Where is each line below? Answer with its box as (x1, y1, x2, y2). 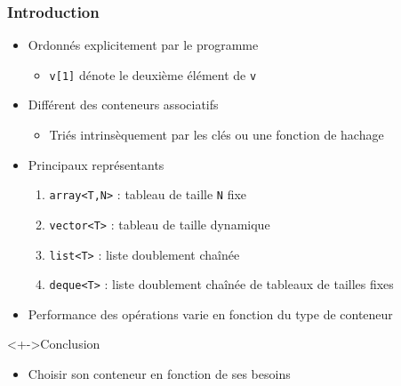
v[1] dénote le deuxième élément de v (49, 65, 257, 84)
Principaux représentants (28, 155, 164, 173)
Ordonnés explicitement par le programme (28, 36, 259, 54)
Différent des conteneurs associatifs (28, 95, 219, 114)
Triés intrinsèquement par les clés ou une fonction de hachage (49, 125, 384, 144)
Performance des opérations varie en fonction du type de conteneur (28, 304, 393, 323)
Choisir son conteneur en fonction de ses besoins (28, 365, 291, 383)
